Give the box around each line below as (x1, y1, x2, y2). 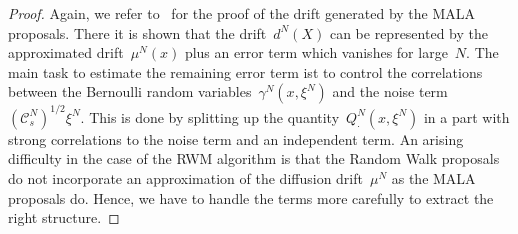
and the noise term (332, 81, 448, 102)
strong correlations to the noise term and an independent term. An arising (8, 128, 464, 149)
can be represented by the (329, 22, 488, 43)
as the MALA (391, 168, 476, 189)
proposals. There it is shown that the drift (8, 22, 267, 43)
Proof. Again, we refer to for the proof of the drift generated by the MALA (8, 3, 476, 23)
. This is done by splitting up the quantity (80, 106, 340, 127)
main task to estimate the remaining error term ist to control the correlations (8, 61, 483, 82)
